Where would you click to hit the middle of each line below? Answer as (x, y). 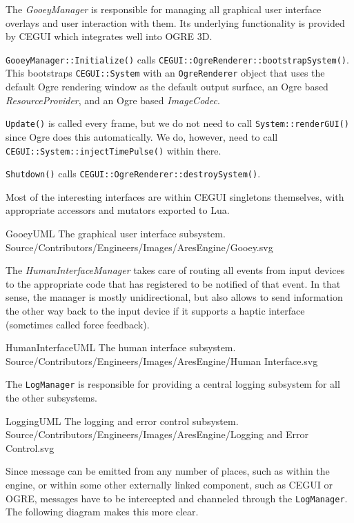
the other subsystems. (51, 398)
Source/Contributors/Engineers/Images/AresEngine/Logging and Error (157, 434)
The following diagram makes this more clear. (102, 512)
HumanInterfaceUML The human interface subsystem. (121, 347)
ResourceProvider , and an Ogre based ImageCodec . (113, 100)
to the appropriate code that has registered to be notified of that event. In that (173, 283)
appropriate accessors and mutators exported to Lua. (118, 210)
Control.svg (30, 447)
